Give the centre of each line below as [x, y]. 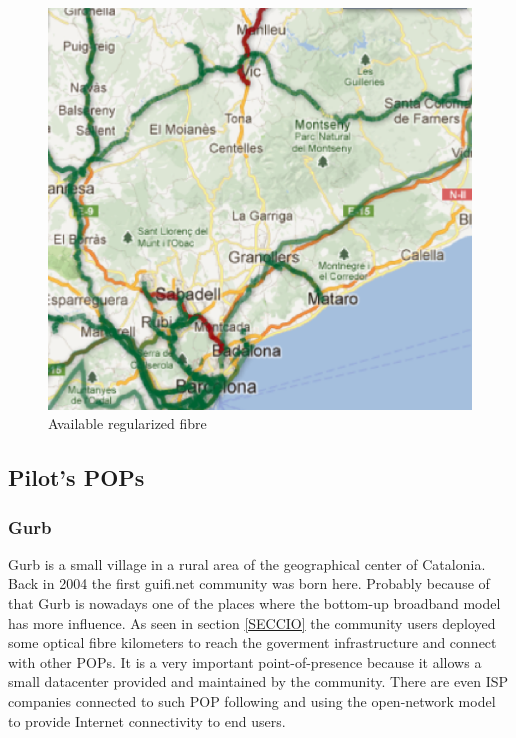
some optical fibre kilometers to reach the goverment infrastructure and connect [252, 642]
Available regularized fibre [127, 423]
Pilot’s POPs [76, 477]
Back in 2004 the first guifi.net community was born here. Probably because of [249, 583]
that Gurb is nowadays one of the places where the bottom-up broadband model [254, 602]
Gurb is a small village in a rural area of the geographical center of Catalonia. [247, 563]
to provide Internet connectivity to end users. [147, 720]
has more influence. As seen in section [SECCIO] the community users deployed [252, 622]
